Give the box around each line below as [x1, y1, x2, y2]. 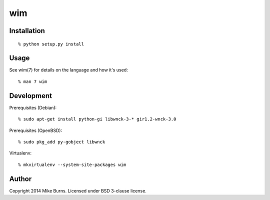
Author [9, 174, 32, 183]
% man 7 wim [18, 78, 47, 84]
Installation [9, 26, 45, 35]
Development [9, 91, 52, 100]
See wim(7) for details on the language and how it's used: [9, 67, 128, 73]
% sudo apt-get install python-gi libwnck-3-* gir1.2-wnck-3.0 [18, 116, 176, 122]
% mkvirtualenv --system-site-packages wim [18, 161, 126, 167]
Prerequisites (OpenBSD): [9, 127, 62, 133]
